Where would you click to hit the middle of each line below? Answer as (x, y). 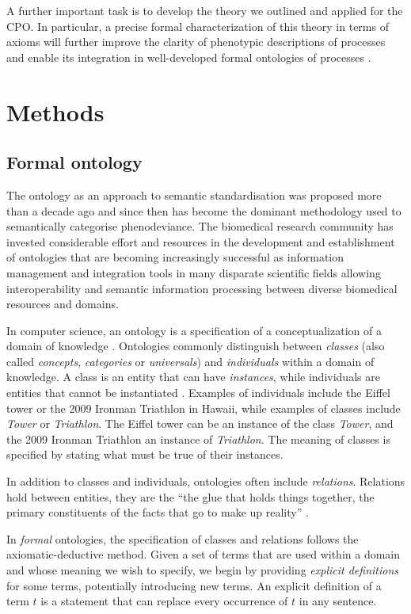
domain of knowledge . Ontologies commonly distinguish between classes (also (196, 346)
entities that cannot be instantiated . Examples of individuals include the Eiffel (198, 393)
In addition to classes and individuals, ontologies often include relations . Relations (206, 481)
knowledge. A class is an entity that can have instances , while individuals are (193, 377)
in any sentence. (338, 601)
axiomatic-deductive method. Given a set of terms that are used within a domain (203, 554)
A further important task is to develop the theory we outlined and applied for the (205, 10)
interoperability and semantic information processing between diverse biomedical (202, 288)
